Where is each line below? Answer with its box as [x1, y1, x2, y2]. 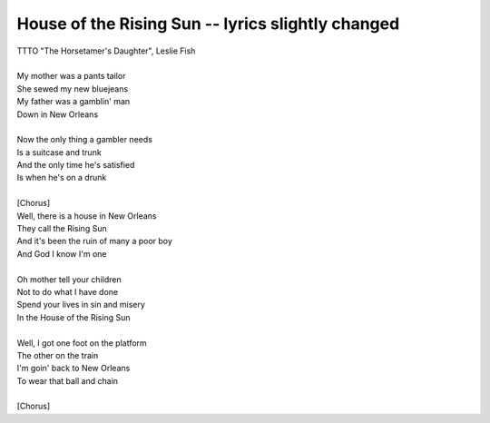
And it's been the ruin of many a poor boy [16, 236, 172, 247]
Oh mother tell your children [16, 273, 122, 285]
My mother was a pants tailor [16, 71, 126, 82]
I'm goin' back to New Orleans [16, 363, 131, 374]
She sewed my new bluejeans [16, 83, 129, 94]
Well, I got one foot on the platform [16, 337, 147, 349]
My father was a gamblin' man [16, 96, 131, 107]
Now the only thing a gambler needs [16, 134, 153, 145]
